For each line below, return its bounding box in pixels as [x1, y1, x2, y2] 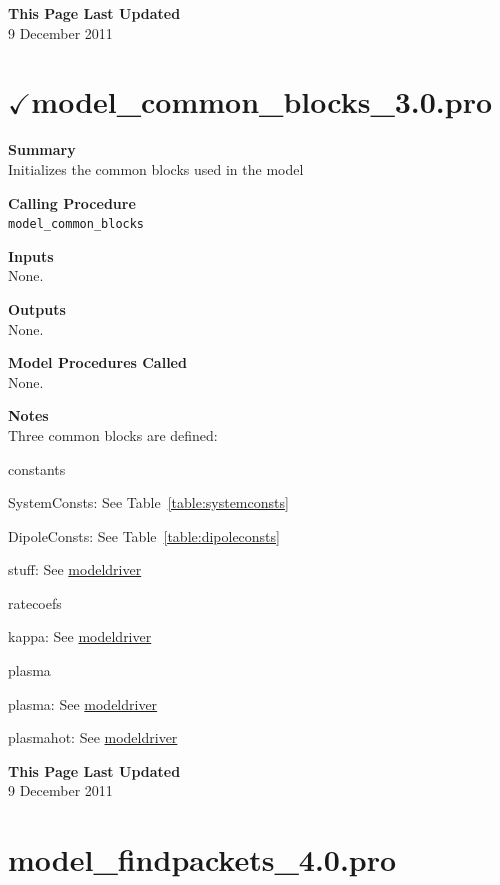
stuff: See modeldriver [8, 559, 142, 580]
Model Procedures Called [8, 352, 187, 373]
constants [8, 458, 66, 479]
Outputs [8, 298, 66, 319]
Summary [8, 139, 76, 160]
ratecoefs [8, 592, 62, 613]
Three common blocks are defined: [8, 424, 218, 445]
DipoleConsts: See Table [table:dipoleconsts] [8, 525, 280, 546]
